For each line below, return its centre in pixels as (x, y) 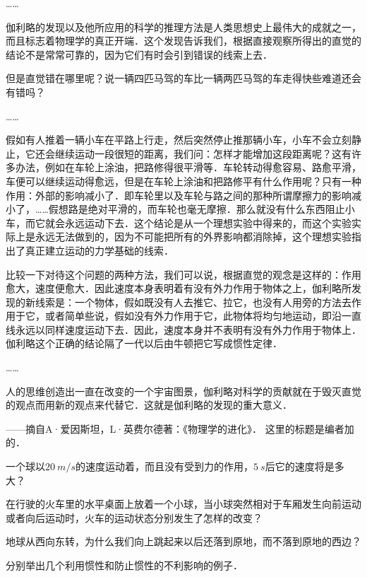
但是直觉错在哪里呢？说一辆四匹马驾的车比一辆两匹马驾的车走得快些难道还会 (183, 78)
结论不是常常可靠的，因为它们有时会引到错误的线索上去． (139, 54)
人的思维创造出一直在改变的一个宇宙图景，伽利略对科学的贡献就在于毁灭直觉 (183, 391)
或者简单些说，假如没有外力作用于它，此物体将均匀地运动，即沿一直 (203, 316)
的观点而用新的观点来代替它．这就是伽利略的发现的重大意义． (149, 405)
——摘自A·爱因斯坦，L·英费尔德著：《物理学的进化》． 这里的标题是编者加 (180, 428)
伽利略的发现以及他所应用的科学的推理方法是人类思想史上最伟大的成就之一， (183, 27)
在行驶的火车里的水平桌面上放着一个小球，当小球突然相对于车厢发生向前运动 (183, 504)
